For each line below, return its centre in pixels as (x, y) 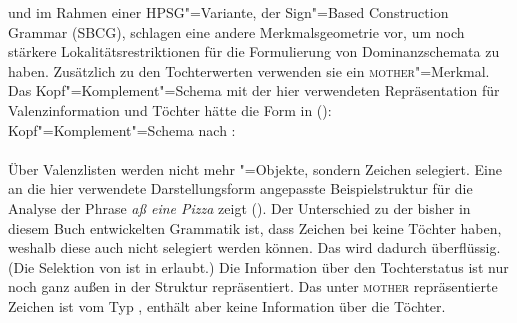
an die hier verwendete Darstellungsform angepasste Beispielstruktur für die (240, 188)
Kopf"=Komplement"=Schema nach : (122, 129)
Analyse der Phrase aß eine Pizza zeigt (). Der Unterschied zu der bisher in (239, 207)
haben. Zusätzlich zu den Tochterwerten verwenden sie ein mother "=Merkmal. (249, 70)
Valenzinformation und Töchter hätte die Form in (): (170, 109)
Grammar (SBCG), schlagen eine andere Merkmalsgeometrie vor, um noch (236, 31)
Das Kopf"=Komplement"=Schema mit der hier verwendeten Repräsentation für (254, 90)
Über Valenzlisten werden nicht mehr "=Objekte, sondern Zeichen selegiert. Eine (255, 168)
